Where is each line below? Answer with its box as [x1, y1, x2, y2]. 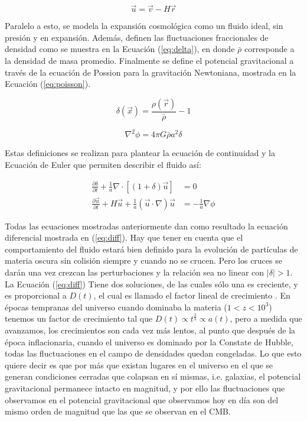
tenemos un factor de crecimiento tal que [5, 312, 153, 325]
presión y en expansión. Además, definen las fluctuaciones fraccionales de [5, 31, 269, 43]
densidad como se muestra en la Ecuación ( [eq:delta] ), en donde [5, 43, 235, 55]
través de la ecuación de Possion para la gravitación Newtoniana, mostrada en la [5, 66, 296, 78]
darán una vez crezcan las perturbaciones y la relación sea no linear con [5, 266, 264, 278]
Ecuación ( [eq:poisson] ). [5, 77, 91, 90]
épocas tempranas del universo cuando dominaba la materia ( [5, 300, 227, 313]
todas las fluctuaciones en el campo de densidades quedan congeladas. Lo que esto [5, 347, 302, 360]
